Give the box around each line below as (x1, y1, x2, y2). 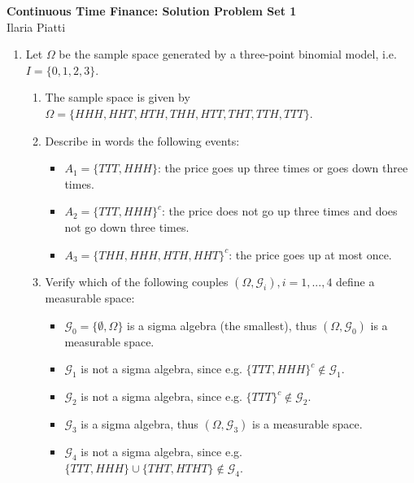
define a (336, 273, 375, 290)
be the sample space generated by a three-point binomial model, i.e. (59, 46, 397, 63)
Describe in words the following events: (45, 132, 240, 149)
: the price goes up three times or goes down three (157, 159, 408, 176)
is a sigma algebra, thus (81, 415, 198, 432)
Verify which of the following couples (45, 273, 229, 290)
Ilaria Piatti (7, 18, 66, 35)
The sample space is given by (45, 89, 190, 106)
